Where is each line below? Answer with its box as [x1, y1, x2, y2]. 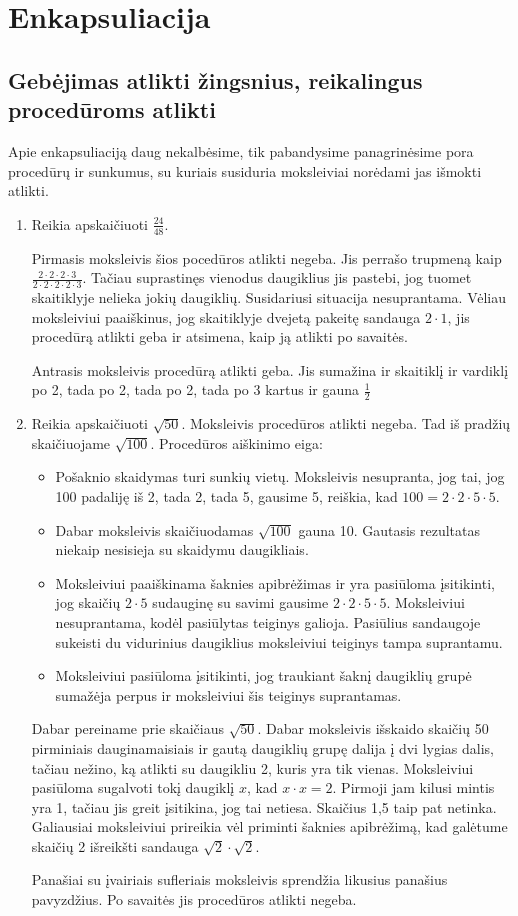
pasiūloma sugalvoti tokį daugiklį [31, 777, 235, 798]
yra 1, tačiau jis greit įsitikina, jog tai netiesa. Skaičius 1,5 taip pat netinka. [31, 796, 497, 817]
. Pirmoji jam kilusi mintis [332, 777, 495, 798]
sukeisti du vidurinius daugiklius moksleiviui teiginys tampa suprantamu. [55, 631, 503, 652]
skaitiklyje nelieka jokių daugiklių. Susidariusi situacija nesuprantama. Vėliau [31, 287, 507, 307]
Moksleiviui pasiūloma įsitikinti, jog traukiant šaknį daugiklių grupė [55, 665, 472, 686]
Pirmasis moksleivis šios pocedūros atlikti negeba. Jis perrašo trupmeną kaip [31, 247, 502, 268]
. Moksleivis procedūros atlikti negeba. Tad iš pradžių [181, 413, 511, 434]
